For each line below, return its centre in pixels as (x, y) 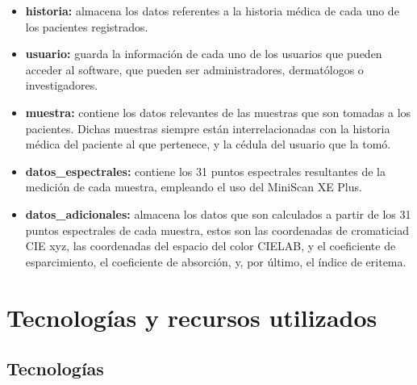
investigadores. (62, 85)
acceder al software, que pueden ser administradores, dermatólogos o (194, 69)
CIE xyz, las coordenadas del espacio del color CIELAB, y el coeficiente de (211, 246)
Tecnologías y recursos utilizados (192, 317)
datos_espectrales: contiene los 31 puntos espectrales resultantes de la (205, 171)
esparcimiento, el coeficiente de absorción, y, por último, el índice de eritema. (216, 261)
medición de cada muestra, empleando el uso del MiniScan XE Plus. (194, 187)
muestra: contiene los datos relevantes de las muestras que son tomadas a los (218, 112)
